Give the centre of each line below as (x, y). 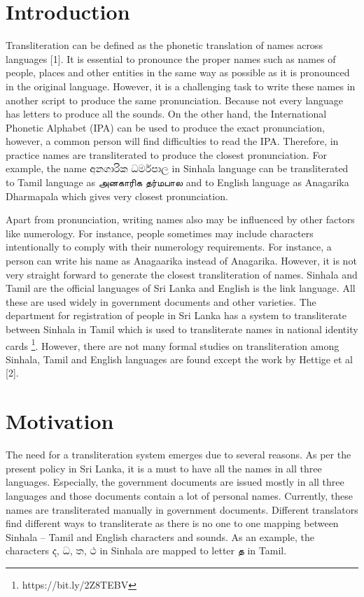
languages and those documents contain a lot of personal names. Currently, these (180, 495)
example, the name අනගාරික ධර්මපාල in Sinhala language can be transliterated (177, 168)
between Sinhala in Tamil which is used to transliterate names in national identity (182, 329)
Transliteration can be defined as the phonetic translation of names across (164, 45)
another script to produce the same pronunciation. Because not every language (175, 100)
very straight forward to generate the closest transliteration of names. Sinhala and (182, 274)
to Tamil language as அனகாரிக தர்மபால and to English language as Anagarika (177, 182)
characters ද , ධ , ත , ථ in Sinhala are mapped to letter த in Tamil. (146, 550)
